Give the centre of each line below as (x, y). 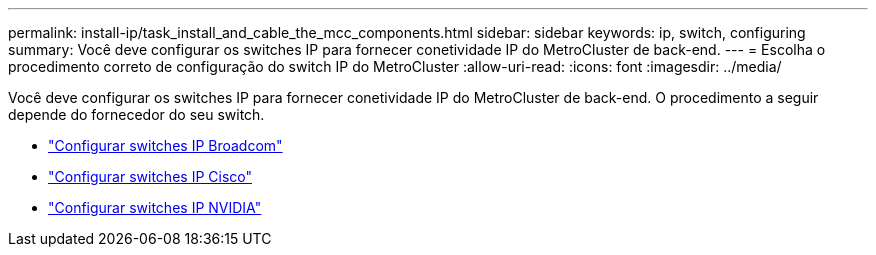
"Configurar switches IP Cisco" (150, 176)
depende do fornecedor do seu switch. (136, 114)
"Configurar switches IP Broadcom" (165, 145)
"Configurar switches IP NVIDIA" (155, 207)
